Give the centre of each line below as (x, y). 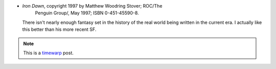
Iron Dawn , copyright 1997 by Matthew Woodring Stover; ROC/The (92, 6)
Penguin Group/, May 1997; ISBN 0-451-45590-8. (87, 13)
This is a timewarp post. (49, 53)
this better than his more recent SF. (59, 29)
